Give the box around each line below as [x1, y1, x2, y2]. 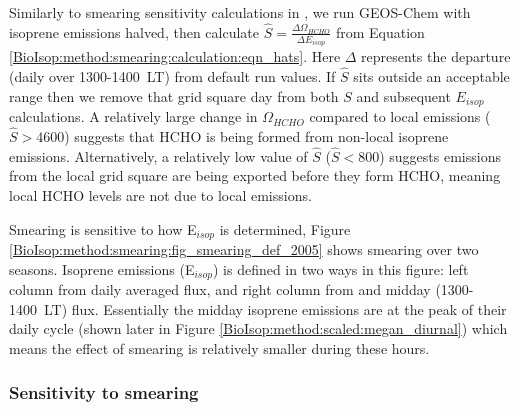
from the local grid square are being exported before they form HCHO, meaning [9, 165, 501, 186]
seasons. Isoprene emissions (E [9, 258, 195, 279]
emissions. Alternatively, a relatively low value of [9, 145, 308, 166]
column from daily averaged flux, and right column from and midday [9, 279, 431, 300]
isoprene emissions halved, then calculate [9, 21, 259, 42]
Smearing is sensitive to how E [9, 218, 197, 239]
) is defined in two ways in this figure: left [212, 258, 469, 279]
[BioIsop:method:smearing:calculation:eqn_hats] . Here [9, 46, 341, 67]
